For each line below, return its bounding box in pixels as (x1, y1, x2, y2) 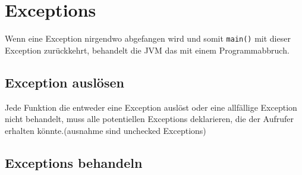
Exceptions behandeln (5, 153, 143, 171)
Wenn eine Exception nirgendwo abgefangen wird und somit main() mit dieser (5, 32, 291, 45)
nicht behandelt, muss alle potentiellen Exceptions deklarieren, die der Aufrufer (5, 112, 294, 125)
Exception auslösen (5, 73, 124, 91)
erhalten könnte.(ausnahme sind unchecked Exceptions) (5, 124, 206, 136)
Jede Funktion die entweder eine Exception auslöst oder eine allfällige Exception (5, 101, 297, 113)
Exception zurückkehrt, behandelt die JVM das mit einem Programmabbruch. (5, 43, 290, 56)
